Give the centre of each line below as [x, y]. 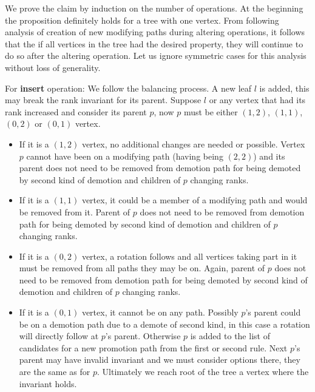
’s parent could [273, 312]
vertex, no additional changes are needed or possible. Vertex [193, 144]
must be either [211, 111]
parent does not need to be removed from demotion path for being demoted [160, 168]
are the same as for [55, 372]
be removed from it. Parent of [75, 211]
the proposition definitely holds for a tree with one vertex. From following [142, 20]
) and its [269, 156]
